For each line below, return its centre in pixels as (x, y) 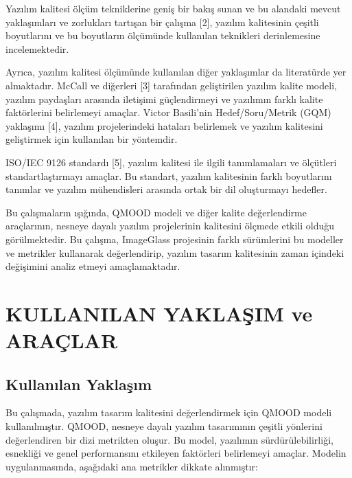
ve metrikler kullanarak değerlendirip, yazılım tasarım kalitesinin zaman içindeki (175, 252)
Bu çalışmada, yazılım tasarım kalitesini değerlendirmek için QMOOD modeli (169, 412)
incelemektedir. (37, 48)
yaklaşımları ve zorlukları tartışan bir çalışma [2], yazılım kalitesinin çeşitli (162, 22)
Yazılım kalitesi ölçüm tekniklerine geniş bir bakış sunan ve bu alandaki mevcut (173, 8)
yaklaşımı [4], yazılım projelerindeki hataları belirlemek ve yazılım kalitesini (164, 125)
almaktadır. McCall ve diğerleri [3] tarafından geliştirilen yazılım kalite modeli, (171, 85)
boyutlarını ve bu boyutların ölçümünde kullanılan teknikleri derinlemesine (163, 35)
